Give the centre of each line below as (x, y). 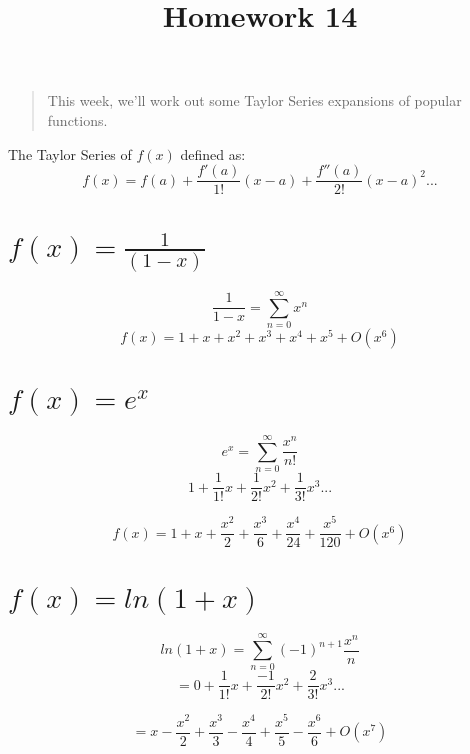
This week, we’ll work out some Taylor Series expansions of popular (254, 100)
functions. (77, 119)
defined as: (213, 153)
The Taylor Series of (70, 153)
